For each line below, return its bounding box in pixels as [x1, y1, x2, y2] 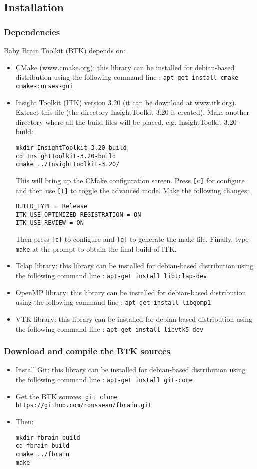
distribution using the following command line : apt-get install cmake [15, 72, 239, 82]
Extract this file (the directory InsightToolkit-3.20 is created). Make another [15, 107, 250, 117]
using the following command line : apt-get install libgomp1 [15, 297, 211, 307]
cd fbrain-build [15, 442, 70, 450]
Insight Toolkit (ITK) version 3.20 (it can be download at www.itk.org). [15, 97, 237, 107]
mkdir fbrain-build [15, 434, 80, 441]
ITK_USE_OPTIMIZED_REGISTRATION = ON [15, 211, 141, 218]
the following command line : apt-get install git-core [15, 374, 193, 384]
